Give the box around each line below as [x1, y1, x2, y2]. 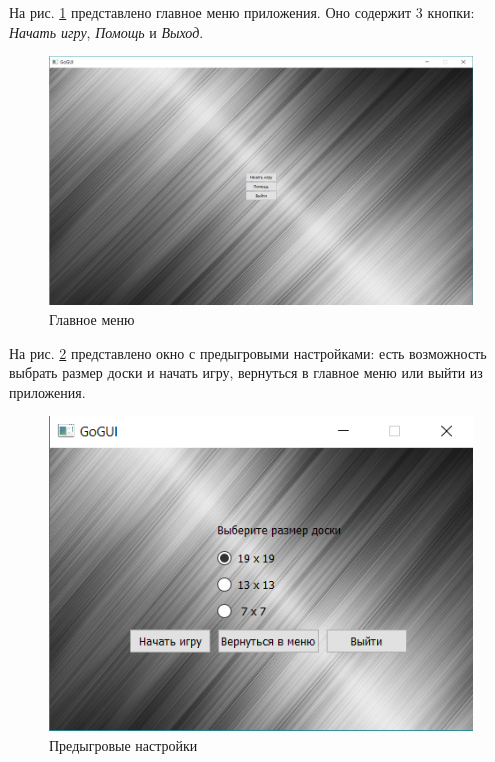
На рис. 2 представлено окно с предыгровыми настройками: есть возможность [9, 342, 487, 363]
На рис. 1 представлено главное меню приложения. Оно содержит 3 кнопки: [9, 2, 475, 22]
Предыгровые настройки [49, 734, 198, 755]
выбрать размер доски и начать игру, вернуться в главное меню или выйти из [9, 362, 483, 383]
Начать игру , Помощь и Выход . [9, 21, 204, 42]
